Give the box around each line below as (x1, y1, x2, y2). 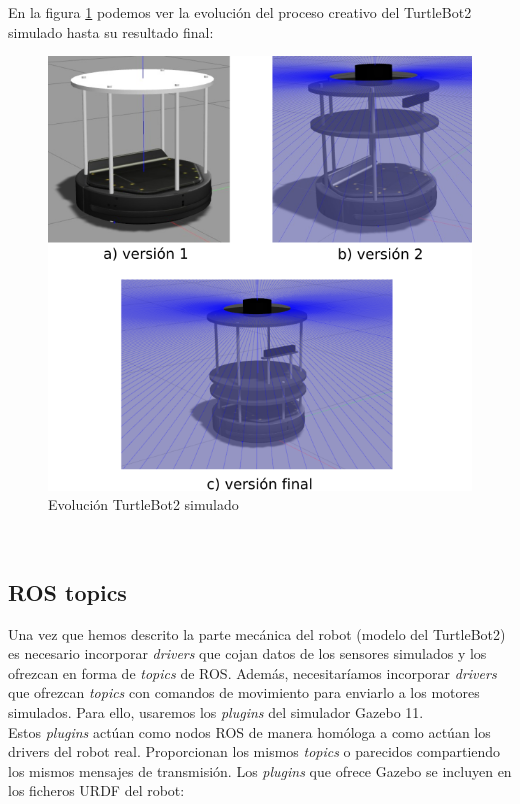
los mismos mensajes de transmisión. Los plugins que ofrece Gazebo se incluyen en (8, 760, 512, 781)
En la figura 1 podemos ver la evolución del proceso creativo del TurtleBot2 (8, 2, 472, 22)
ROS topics (8, 576, 127, 607)
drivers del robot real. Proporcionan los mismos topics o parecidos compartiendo (8, 741, 501, 762)
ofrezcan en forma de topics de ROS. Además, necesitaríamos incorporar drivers (8, 662, 497, 683)
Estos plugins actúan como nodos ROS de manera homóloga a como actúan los (8, 721, 491, 742)
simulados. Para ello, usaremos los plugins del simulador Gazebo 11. (8, 702, 424, 723)
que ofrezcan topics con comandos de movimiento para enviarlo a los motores (8, 682, 480, 703)
